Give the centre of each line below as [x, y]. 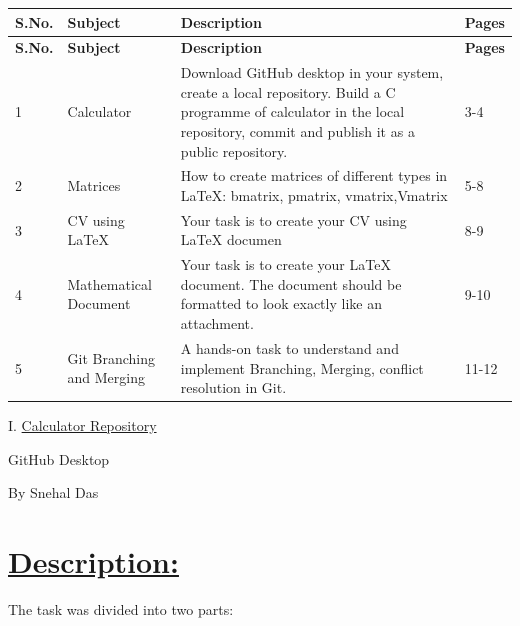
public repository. [234, 150]
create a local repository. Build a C [288, 91]
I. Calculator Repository [82, 425]
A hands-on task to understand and [289, 347]
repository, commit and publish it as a [297, 130]
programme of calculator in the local [292, 111]
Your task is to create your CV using [293, 219]
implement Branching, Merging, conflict [302, 367]
